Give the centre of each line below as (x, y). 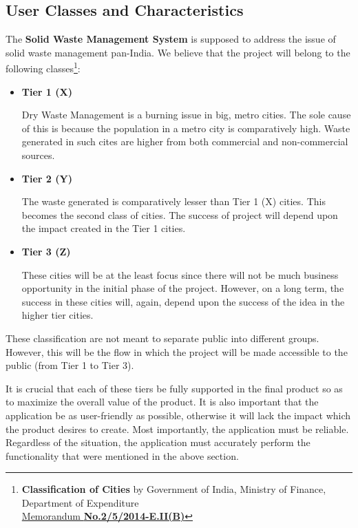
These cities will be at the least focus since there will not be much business (180, 274)
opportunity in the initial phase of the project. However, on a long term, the (183, 288)
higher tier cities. (57, 315)
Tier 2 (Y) (47, 178)
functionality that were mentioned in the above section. (122, 455)
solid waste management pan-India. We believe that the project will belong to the (178, 52)
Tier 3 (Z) (46, 251)
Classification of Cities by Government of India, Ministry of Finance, (174, 489)
